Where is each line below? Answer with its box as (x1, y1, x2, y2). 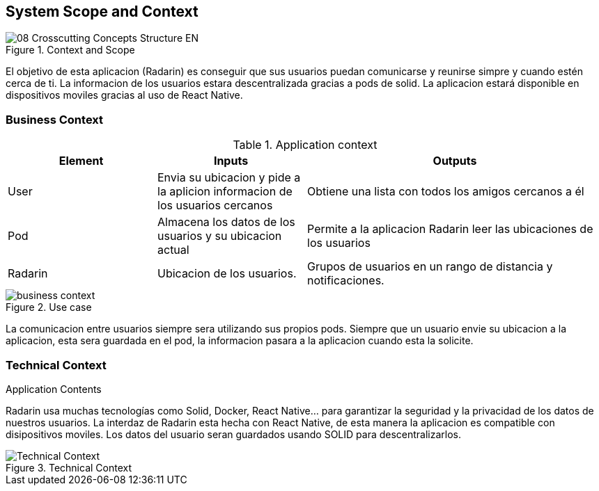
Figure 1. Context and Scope (6, 44, 135, 56)
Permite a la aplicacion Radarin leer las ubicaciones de (307, 222, 593, 236)
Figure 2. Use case (6, 301, 92, 314)
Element (59, 154, 104, 168)
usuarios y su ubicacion (157, 229, 282, 243)
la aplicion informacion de (157, 184, 293, 199)
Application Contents (6, 383, 102, 395)
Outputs (433, 154, 477, 168)
